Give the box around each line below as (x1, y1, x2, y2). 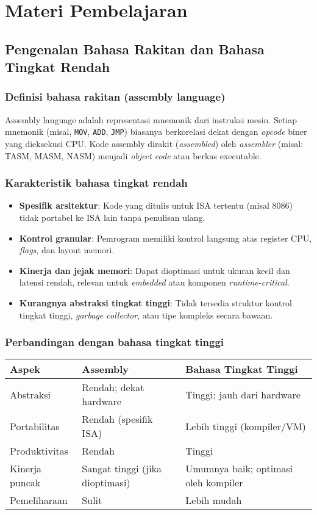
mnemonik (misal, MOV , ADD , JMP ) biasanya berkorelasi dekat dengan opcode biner (5, 125, 307, 138)
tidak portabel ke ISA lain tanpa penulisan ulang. (19, 211, 205, 224)
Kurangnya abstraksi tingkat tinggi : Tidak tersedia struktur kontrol (19, 296, 292, 309)
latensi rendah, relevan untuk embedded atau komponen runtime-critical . (19, 276, 290, 289)
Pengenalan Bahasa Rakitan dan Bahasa (5, 39, 265, 58)
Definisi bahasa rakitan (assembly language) (5, 89, 226, 104)
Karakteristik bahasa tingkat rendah (5, 175, 188, 190)
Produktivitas (10, 444, 68, 458)
